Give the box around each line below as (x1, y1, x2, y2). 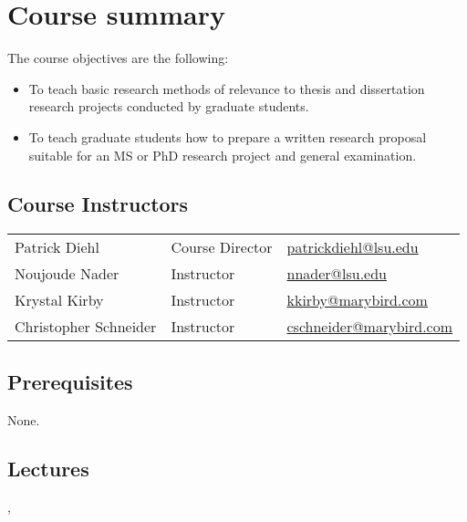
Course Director (171, 236, 273, 258)
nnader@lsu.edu (286, 263, 387, 285)
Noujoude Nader (15, 263, 119, 285)
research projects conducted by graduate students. (28, 97, 309, 116)
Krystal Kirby (15, 289, 104, 311)
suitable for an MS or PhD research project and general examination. (28, 145, 417, 164)
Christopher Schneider (15, 316, 157, 338)
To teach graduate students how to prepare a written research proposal (28, 127, 427, 146)
